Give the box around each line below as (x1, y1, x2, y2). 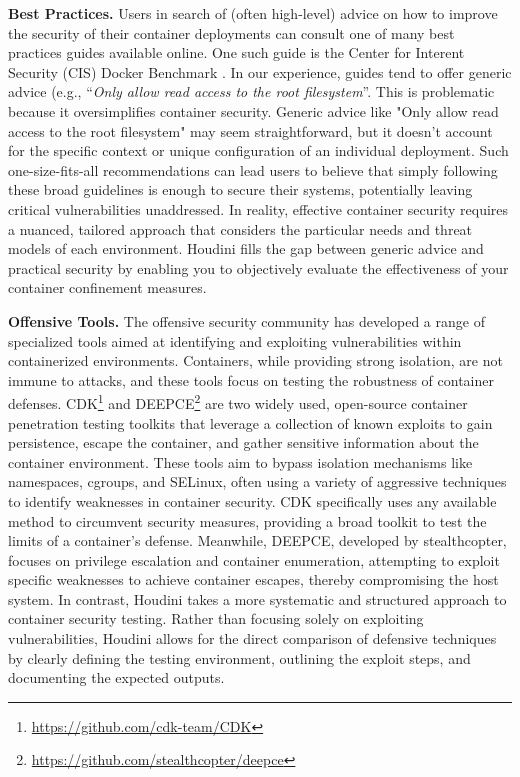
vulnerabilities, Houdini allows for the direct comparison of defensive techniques (8, 628, 497, 649)
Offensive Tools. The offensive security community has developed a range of (8, 310, 485, 331)
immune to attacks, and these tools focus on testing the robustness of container (8, 369, 494, 390)
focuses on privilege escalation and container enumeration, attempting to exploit (8, 549, 500, 570)
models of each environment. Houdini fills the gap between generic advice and (8, 238, 484, 259)
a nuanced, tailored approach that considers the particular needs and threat (8, 218, 473, 239)
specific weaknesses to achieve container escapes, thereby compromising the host (8, 569, 499, 590)
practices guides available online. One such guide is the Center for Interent (8, 42, 465, 63)
